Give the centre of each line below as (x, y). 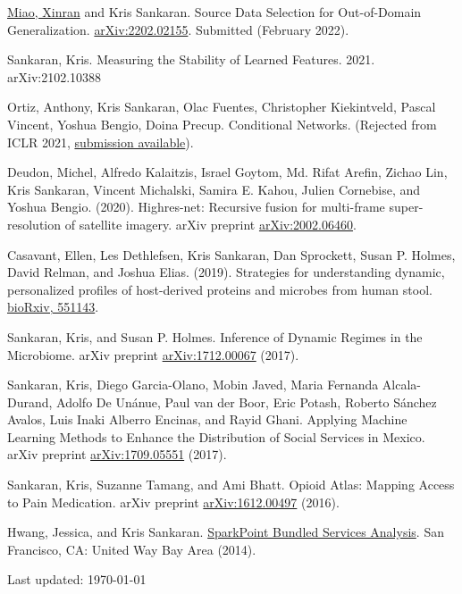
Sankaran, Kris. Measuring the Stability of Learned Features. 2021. (191, 59)
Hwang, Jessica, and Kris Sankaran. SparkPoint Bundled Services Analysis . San (226, 532)
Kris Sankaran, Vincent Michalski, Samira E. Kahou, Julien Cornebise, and (214, 189)
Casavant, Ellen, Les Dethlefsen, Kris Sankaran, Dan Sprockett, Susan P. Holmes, (231, 254)
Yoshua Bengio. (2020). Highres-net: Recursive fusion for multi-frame (196, 207)
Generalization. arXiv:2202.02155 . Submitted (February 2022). (178, 29)
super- (406, 207)
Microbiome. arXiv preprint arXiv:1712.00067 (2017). (153, 354)
